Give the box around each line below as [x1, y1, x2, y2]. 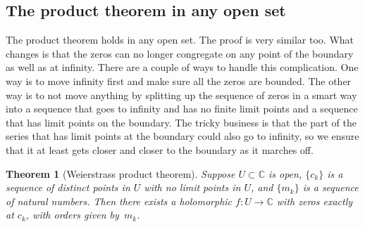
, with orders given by [25, 207, 119, 222]
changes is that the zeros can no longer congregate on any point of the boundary [6, 46, 354, 60]
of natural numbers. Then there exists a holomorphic [6, 193, 233, 208]
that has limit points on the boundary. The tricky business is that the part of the [6, 115, 357, 129]
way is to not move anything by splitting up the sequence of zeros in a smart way [6, 87, 357, 102]
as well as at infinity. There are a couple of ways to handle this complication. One [6, 60, 359, 74]
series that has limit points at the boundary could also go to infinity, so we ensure [6, 129, 359, 143]
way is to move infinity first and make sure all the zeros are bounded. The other [6, 73, 352, 88]
